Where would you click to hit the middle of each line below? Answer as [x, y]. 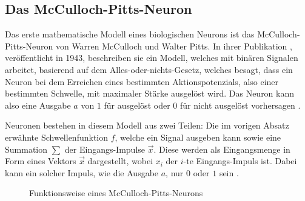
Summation [26, 149]
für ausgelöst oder [137, 105]
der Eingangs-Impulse [105, 149]
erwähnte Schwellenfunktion [57, 137]
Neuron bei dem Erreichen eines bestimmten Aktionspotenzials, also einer [142, 81]
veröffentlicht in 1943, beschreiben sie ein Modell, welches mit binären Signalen [152, 58]
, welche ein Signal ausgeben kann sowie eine [198, 137]
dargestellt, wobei [120, 161]
